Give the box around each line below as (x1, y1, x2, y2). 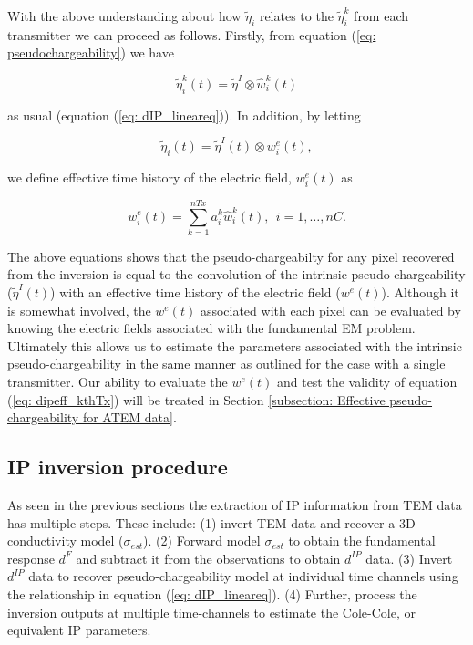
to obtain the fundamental (288, 531, 436, 550)
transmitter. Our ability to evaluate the (7, 372, 228, 391)
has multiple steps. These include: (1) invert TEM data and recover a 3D (7, 513, 416, 532)
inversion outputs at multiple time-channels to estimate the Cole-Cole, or (7, 602, 416, 621)
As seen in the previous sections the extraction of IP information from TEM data (7, 495, 462, 515)
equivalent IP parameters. (7, 620, 151, 640)
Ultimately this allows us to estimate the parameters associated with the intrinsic (7, 336, 462, 355)
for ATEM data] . (82, 408, 177, 427)
